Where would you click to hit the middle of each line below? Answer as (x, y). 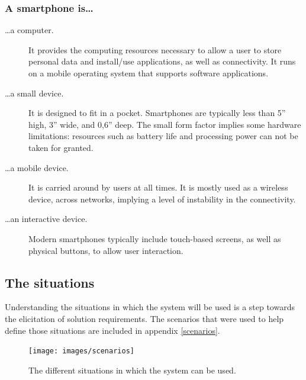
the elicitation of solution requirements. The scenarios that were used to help (144, 318)
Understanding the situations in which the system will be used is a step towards (150, 307)
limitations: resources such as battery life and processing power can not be (163, 136)
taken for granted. (61, 147)
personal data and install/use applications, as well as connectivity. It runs (162, 61)
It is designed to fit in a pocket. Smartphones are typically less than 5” (157, 113)
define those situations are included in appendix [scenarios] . (112, 330)
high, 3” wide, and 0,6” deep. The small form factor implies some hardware (165, 124)
